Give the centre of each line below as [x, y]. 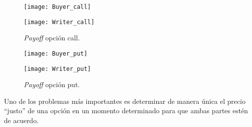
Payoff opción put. [52, 84]
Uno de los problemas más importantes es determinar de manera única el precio [125, 101]
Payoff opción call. [52, 38]
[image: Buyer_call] [58, 7]
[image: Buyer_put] [56, 53]
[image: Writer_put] [58, 69]
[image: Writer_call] [59, 22]
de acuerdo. [21, 120]
